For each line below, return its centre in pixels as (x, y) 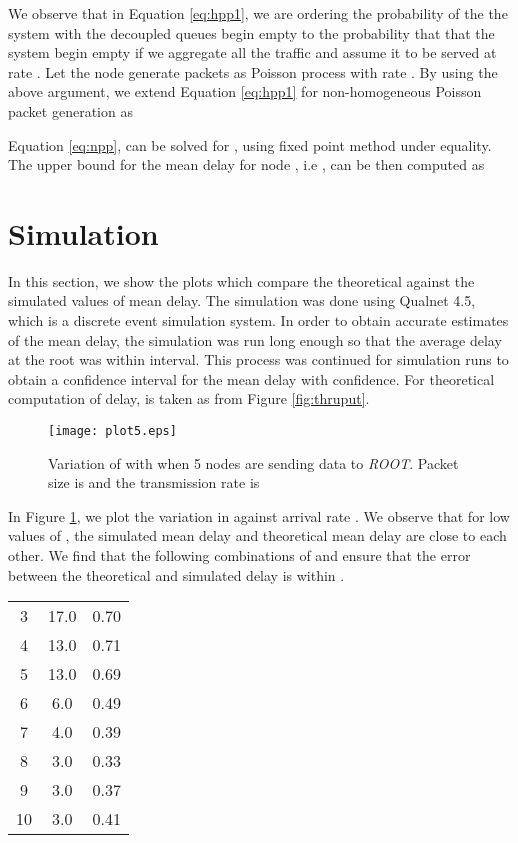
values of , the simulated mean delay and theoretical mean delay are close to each (257, 535)
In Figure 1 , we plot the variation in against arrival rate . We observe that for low (259, 515)
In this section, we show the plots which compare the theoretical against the (241, 280)
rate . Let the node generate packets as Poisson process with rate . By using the (253, 71)
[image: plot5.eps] (112, 431)
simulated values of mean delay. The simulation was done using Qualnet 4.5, (242, 300)
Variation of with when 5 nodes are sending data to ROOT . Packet (253, 462)
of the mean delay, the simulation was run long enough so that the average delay (255, 339)
